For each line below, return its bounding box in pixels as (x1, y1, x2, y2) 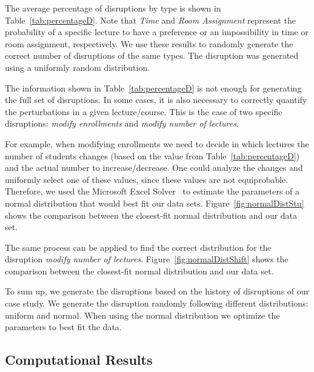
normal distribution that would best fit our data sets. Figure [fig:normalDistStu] (5, 196, 304, 209)
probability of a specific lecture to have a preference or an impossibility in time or (5, 25, 309, 38)
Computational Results (5, 350, 153, 369)
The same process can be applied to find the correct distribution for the (5, 241, 272, 253)
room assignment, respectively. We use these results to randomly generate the (5, 37, 293, 50)
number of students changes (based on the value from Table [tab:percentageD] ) (5, 149, 299, 162)
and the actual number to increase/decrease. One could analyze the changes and (5, 161, 303, 174)
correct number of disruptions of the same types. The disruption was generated (5, 49, 299, 62)
